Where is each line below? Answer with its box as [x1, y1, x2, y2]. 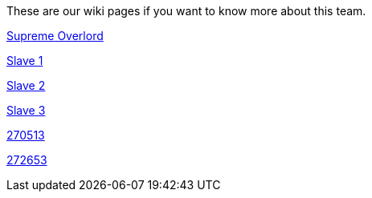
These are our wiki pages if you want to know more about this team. [6, 4, 366, 18]
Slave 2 [6, 79, 46, 92]
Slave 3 [6, 103, 46, 117]
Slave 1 [6, 54, 43, 67]
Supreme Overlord [6, 29, 104, 42]
